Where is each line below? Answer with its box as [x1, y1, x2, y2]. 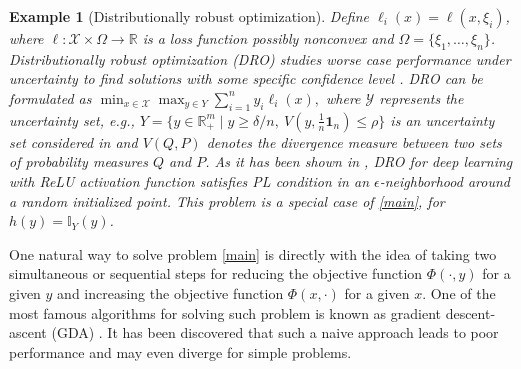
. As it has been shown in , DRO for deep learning [205, 151, 513, 172]
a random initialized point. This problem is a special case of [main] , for [9, 190, 445, 211]
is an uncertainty [390, 109, 495, 130]
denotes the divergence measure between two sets [206, 131, 502, 152]
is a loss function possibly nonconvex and [142, 28, 394, 48]
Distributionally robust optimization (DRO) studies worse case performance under [9, 48, 511, 69]
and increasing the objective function [57, 282, 284, 303]
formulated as [9, 87, 92, 108]
